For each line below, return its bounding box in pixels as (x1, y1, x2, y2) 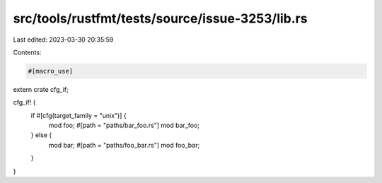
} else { (30, 131, 52, 139)
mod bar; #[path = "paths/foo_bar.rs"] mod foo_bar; (48, 141, 200, 149)
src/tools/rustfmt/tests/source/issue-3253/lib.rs (13, 11, 308, 26)
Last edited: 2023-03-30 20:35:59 (13, 35, 114, 44)
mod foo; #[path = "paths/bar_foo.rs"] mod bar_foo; (48, 121, 200, 130)
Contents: (13, 48, 42, 57)
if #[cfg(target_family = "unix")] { (30, 111, 127, 119)
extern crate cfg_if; (13, 85, 69, 93)
